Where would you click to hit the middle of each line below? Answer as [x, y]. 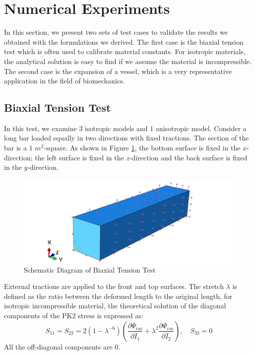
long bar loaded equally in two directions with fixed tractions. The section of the [127, 138]
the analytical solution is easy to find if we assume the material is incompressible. [128, 61]
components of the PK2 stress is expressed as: [74, 315]
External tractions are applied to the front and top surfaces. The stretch [114, 286]
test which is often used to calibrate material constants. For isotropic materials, [125, 51]
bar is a [16, 148]
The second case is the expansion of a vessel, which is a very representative [118, 71]
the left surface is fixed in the [79, 157]
